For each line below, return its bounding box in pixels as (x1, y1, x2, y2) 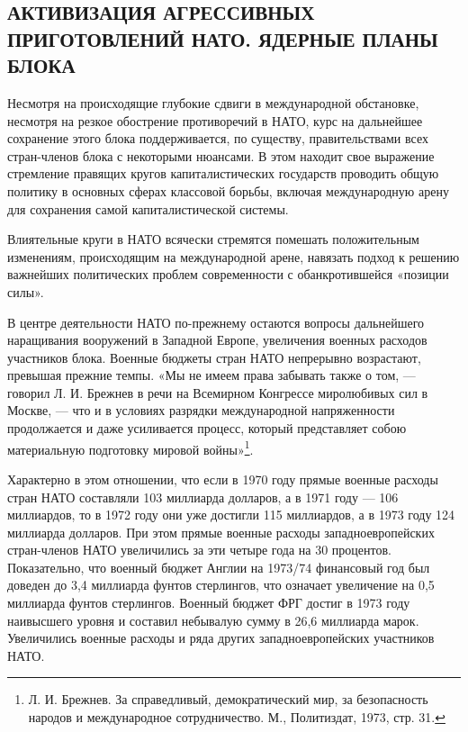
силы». (7, 282, 44, 301)
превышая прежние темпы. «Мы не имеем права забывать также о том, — (7, 366, 416, 384)
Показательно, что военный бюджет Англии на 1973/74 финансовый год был (7, 557, 430, 576)
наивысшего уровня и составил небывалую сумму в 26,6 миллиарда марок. (7, 610, 419, 629)
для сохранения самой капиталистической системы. (7, 199, 289, 218)
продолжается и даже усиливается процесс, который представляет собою (7, 419, 407, 438)
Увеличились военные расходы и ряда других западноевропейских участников (7, 628, 435, 647)
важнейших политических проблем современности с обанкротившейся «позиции (7, 265, 449, 284)
